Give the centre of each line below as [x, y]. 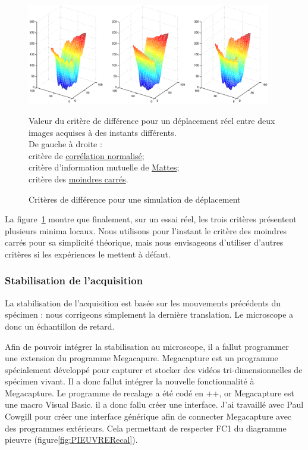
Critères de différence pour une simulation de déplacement [135, 199]
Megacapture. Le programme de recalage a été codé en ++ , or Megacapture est [150, 392]
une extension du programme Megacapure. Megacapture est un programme [142, 358]
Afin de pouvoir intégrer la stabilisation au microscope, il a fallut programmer [147, 346]
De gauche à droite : [65, 144]
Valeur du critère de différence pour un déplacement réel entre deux [152, 120]
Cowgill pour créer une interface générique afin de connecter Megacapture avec [148, 416]
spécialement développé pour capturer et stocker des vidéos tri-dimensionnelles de [154, 369]
